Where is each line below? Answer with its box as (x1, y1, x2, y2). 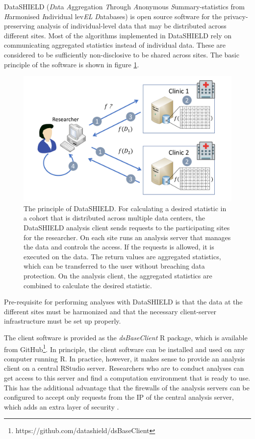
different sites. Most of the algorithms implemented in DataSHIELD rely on (4, 30, 231, 40)
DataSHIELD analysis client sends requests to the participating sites (24, 222, 230, 232)
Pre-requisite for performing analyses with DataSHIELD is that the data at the (4, 297, 243, 307)
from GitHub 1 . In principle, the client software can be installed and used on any (4, 342, 245, 354)
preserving (4, 21, 35, 31)
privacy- (224, 11, 248, 21)
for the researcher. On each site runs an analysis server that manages (24, 232, 231, 242)
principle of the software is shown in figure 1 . (4, 59, 139, 69)
